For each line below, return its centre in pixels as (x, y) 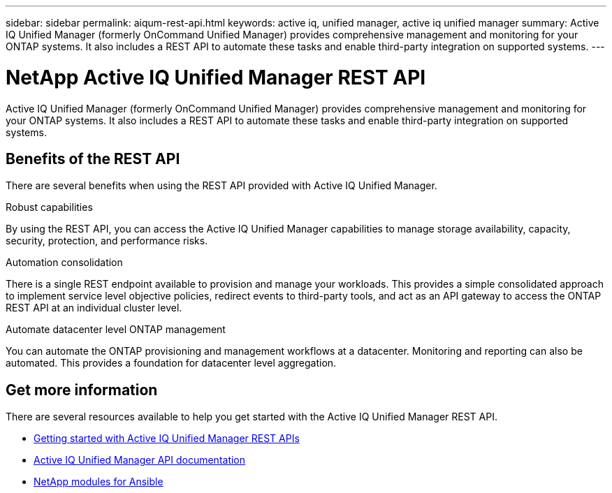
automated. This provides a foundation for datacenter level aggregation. (171, 363)
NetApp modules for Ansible (99, 482)
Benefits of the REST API (93, 159)
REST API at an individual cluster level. (94, 308)
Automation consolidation (64, 263)
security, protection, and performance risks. (107, 241)
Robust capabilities (49, 207)
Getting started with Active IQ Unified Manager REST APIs (167, 439)
